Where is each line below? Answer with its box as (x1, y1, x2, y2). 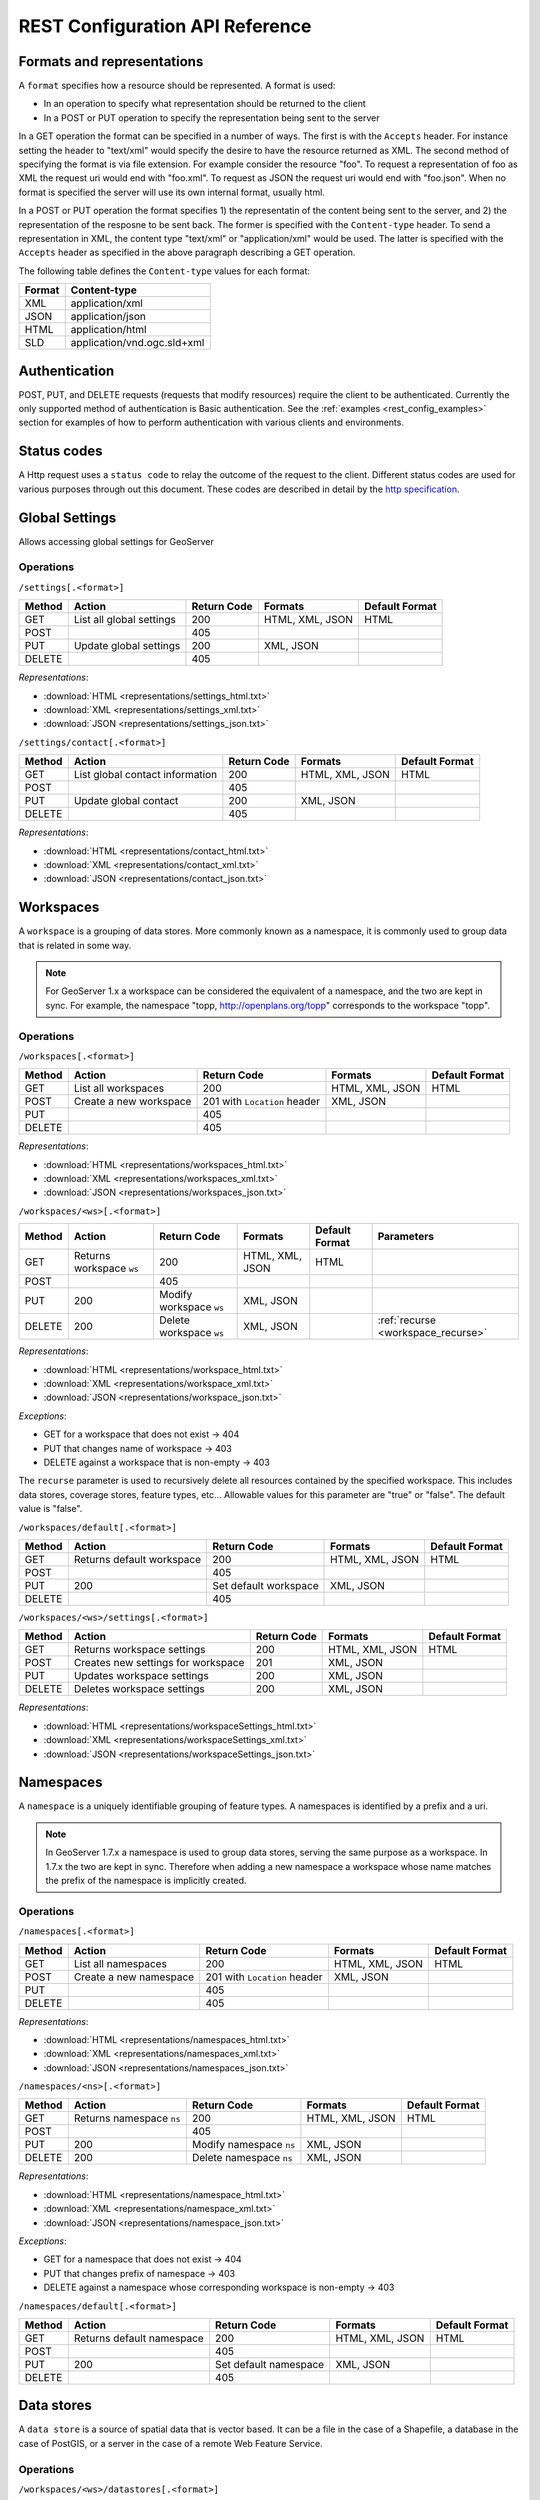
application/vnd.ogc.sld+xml (70, 336, 205, 350)
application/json (70, 310, 147, 324)
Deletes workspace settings (73, 1682, 205, 1696)
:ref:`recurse (377, 1313, 437, 1327)
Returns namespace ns (73, 2111, 181, 2125)
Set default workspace (212, 1578, 319, 1592)
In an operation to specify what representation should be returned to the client (43, 98, 367, 110)
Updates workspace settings (73, 1669, 209, 1683)
